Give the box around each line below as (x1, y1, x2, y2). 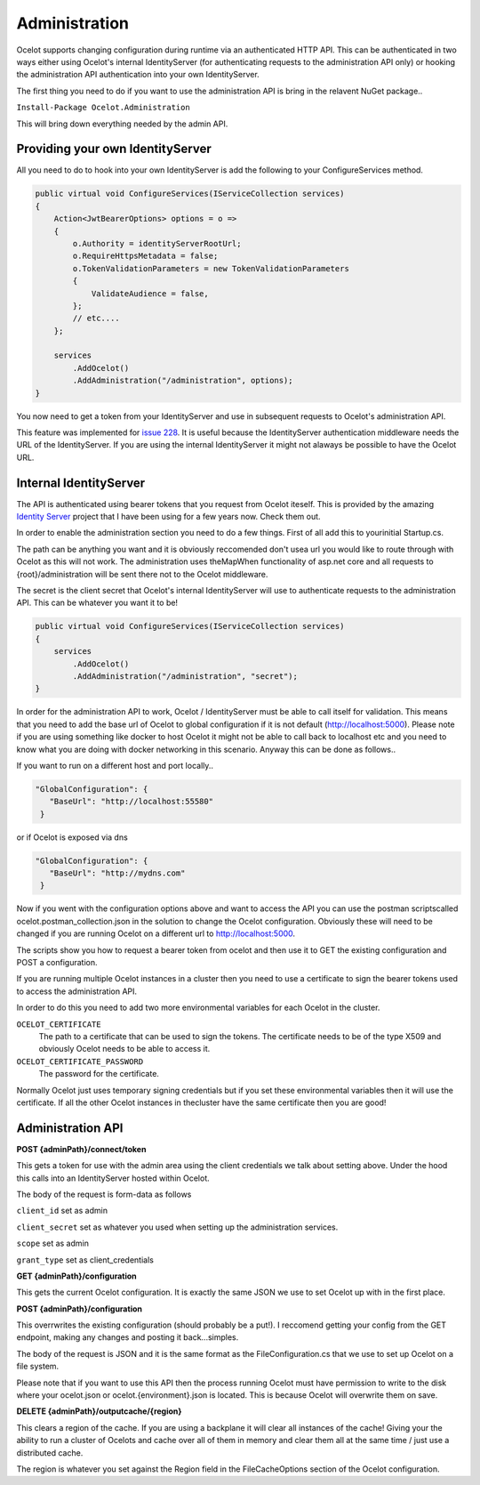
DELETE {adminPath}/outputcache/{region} (16, 1406, 182, 1416)
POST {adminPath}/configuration (16, 1303, 142, 1314)
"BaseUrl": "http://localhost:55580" (49, 796, 213, 807)
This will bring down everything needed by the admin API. (16, 118, 228, 129)
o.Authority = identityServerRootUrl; (72, 238, 242, 248)
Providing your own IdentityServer (16, 141, 212, 157)
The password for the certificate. (38, 1069, 160, 1079)
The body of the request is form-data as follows (16, 1189, 192, 1199)
